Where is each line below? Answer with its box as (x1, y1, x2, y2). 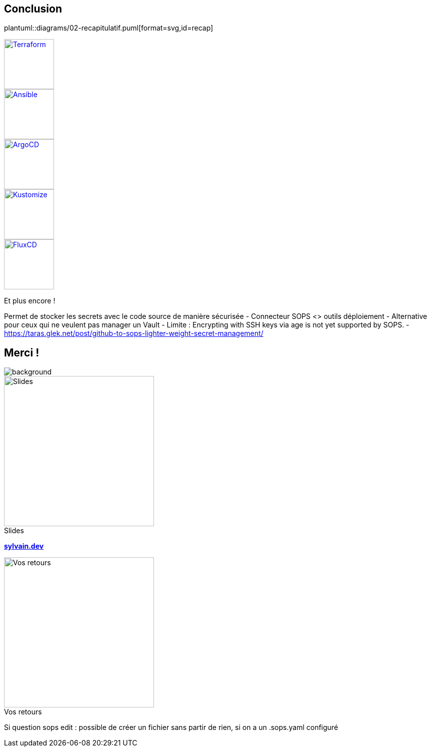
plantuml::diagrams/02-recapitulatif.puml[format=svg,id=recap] (4, 24, 213, 33)
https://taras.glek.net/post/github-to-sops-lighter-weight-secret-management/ (4, 329, 263, 338)
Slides (4, 526, 24, 535)
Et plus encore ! (4, 296, 55, 305)
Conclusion (4, 3, 62, 15)
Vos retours (4, 707, 42, 716)
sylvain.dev (4, 542, 44, 551)
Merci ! (4, 346, 39, 359)
